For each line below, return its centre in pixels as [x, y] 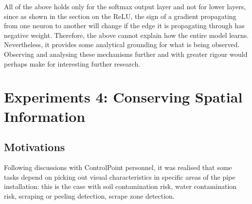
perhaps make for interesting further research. [72, 63]
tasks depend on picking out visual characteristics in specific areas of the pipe [120, 177]
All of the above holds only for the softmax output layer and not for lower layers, [125, 6]
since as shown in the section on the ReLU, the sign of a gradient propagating [120, 16]
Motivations [35, 147]
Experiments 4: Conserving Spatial [123, 97]
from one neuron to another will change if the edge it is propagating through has [124, 25]
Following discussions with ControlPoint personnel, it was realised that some [118, 167]
